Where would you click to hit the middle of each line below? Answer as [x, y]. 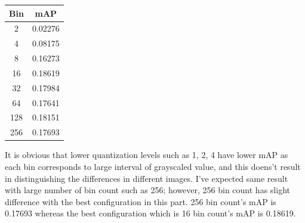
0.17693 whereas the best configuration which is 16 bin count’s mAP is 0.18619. [150, 213]
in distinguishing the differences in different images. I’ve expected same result [147, 178]
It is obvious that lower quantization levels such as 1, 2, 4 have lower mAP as [147, 155]
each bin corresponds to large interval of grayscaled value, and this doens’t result [153, 166]
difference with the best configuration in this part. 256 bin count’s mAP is [141, 201]
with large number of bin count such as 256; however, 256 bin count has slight [147, 190]
